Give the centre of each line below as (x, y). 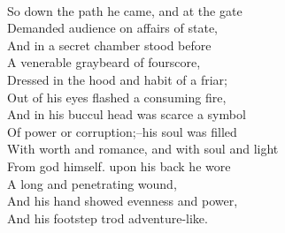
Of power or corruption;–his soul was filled (122, 131)
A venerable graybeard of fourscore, (104, 62)
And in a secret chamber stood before (109, 45)
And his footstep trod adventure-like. (108, 218)
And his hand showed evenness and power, (123, 201)
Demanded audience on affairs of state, (112, 28)
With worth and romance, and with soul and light (143, 149)
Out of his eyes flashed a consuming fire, (117, 97)
